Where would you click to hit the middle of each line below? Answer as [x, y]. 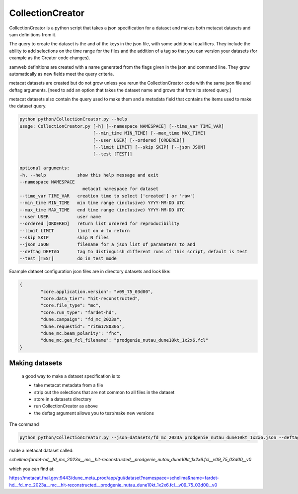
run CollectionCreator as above [66, 406]
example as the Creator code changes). [50, 58]
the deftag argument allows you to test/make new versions [94, 413]
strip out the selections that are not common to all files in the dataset [104, 392]
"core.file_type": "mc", [71, 305]
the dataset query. [28, 106]
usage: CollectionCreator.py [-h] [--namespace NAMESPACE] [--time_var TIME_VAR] [122, 126]
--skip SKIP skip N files [64, 238]
